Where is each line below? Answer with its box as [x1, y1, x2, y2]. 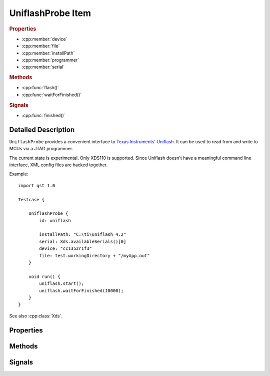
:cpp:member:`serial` [21, 64, 65, 70]
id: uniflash [39, 218, 71, 223]
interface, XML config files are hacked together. [9, 162, 108, 168]
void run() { [28, 273, 60, 279]
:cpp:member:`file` [21, 43, 60, 49]
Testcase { [18, 197, 45, 202]
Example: [9, 171, 28, 177]
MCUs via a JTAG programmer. [9, 146, 73, 152]
